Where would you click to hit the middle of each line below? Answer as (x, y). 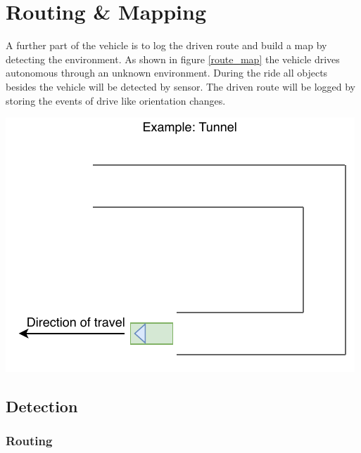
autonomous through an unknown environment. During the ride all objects (167, 73)
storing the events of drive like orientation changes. (116, 100)
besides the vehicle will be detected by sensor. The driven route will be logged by (180, 86)
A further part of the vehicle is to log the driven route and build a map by (166, 45)
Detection (42, 406)
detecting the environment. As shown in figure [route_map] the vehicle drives (173, 59)
